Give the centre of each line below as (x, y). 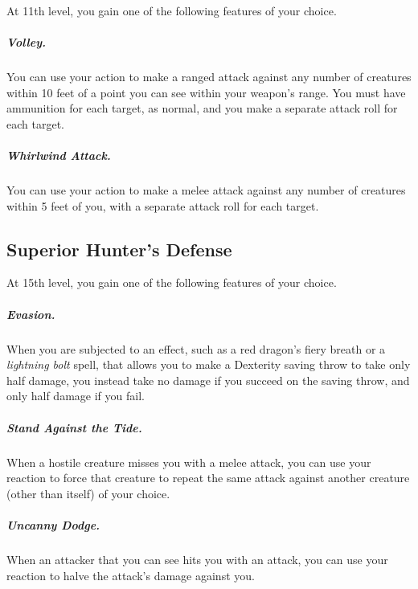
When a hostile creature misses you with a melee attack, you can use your (189, 462)
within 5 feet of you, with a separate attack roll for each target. (163, 205)
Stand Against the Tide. (74, 427)
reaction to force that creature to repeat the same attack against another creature (208, 478)
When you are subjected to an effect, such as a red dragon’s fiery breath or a (196, 348)
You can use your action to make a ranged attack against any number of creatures (209, 77)
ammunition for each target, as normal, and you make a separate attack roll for (202, 108)
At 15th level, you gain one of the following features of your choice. (172, 282)
